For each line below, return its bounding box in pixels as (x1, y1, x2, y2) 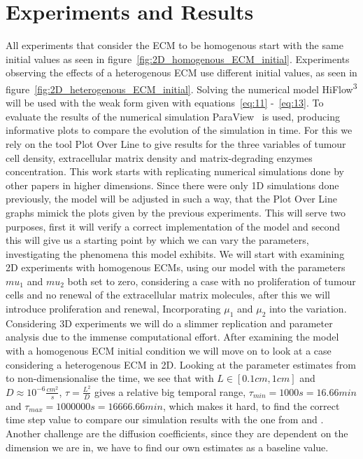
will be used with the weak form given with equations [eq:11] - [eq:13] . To (6, 95, 324, 110)
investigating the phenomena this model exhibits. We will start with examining (6, 246, 345, 261)
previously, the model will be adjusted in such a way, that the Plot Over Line (6, 191, 337, 206)
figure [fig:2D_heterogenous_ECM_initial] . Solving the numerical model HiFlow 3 (6, 79, 357, 96)
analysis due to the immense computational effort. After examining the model (6, 329, 339, 344)
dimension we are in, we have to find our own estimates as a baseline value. (6, 439, 329, 454)
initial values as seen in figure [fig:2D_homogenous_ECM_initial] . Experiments (6, 51, 350, 66)
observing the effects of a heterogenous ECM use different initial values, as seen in (6, 65, 357, 80)
